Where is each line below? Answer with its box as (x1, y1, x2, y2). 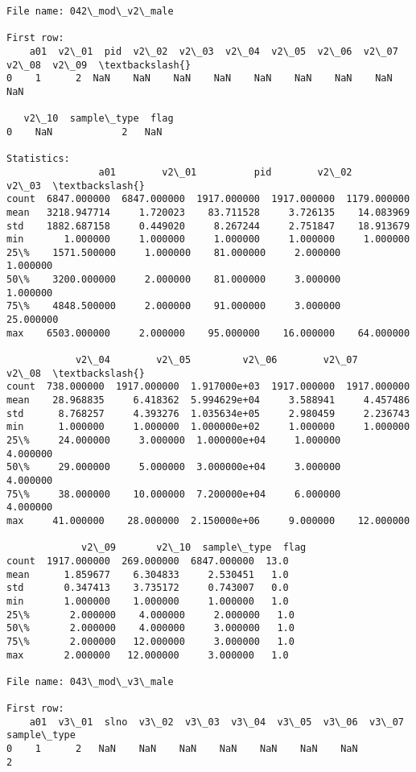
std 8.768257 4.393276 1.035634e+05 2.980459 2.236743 (6, 407, 410, 419)
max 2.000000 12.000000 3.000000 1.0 (6, 649, 289, 661)
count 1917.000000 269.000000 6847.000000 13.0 (6, 555, 289, 567)
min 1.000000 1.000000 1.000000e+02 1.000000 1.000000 (6, 421, 410, 433)
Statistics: (6, 153, 70, 165)
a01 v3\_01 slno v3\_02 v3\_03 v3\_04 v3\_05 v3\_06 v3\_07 (29, 716, 404, 728)
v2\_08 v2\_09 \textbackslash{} (6, 59, 192, 71)
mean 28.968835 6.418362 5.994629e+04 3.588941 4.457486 (6, 394, 410, 407)
